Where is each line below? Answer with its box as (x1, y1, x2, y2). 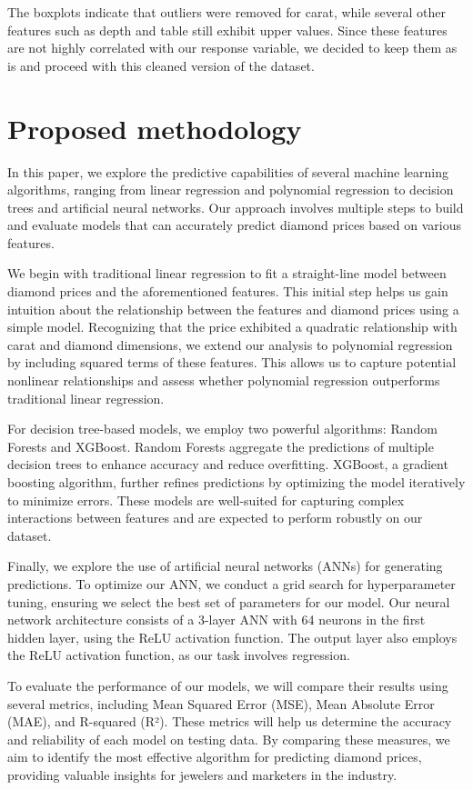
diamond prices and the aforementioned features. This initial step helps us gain (7, 282, 448, 301)
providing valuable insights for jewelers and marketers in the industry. (7, 765, 398, 784)
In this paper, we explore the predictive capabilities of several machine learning (7, 162, 448, 181)
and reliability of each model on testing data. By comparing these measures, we (7, 729, 450, 748)
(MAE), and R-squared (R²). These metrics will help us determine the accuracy (7, 712, 452, 731)
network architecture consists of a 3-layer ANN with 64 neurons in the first (7, 610, 426, 629)
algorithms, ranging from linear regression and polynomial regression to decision (7, 180, 454, 199)
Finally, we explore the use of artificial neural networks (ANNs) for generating (7, 556, 443, 575)
